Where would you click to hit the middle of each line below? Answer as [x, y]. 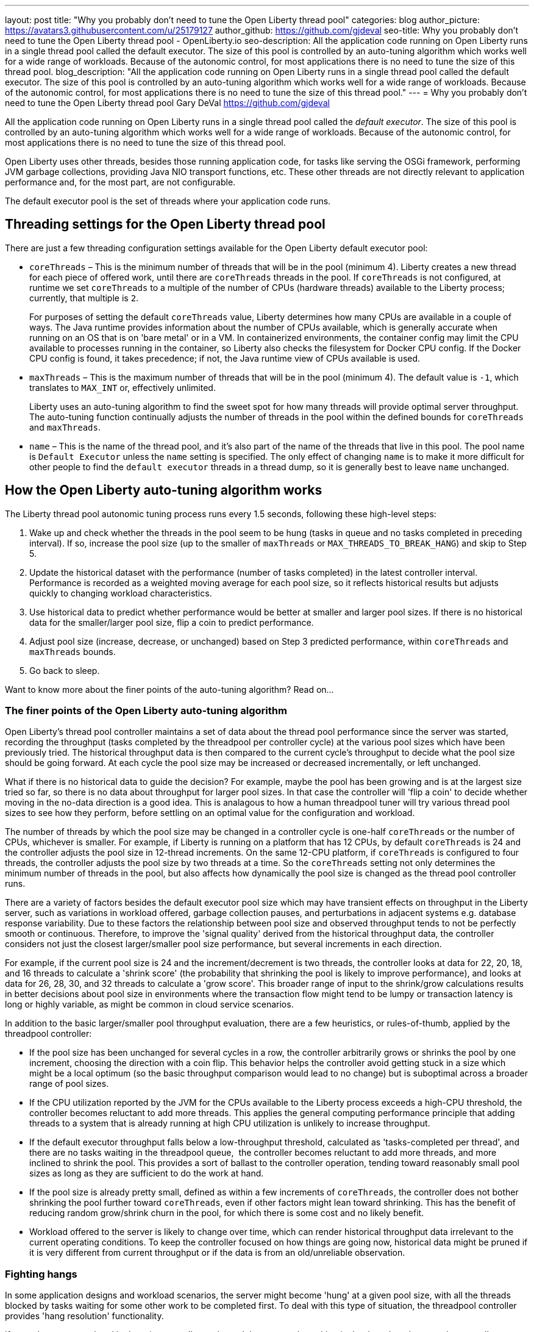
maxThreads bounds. [73, 651]
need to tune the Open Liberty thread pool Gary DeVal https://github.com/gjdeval [167, 103]
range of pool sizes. [69, 1084]
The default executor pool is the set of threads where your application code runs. [168, 201]
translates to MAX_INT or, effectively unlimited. [123, 387]
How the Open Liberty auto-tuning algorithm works [164, 490]
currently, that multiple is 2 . [84, 298]
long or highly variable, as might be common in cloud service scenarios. [149, 1004]
